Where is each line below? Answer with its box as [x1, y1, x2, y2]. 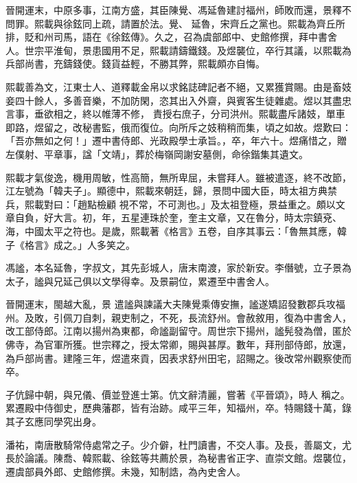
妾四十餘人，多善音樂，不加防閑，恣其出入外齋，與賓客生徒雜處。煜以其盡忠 [5, 93, 352, 107]
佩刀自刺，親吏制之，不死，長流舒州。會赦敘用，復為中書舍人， [62, 310, 352, 324]
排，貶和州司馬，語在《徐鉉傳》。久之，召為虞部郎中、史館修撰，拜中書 [5, 30, 327, 44]
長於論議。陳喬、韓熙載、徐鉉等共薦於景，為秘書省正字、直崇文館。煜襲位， [5, 451, 352, 465]
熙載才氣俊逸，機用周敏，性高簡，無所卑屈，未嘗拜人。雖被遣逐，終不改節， [5, 170, 352, 184]
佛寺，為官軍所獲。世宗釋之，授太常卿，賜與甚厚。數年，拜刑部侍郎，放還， [5, 337, 352, 352]
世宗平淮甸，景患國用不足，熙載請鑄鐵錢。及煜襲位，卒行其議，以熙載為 [24, 43, 352, 57]
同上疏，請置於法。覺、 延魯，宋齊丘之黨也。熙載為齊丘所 [82, 16, 345, 30]
